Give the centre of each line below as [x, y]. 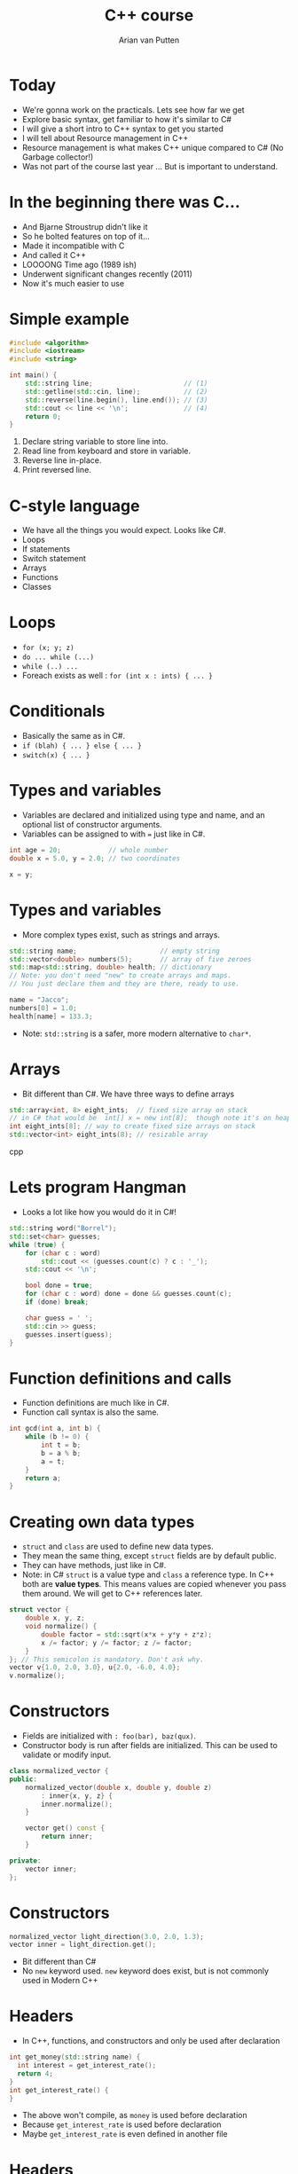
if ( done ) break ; [57, 1302]
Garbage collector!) [58, 157]
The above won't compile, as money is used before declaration [134, 2115]
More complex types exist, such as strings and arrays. [121, 934]
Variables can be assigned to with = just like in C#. [114, 834]
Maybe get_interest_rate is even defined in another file [125, 2134]
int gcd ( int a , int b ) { [55, 1429]
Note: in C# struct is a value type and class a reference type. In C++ [148, 1574]
